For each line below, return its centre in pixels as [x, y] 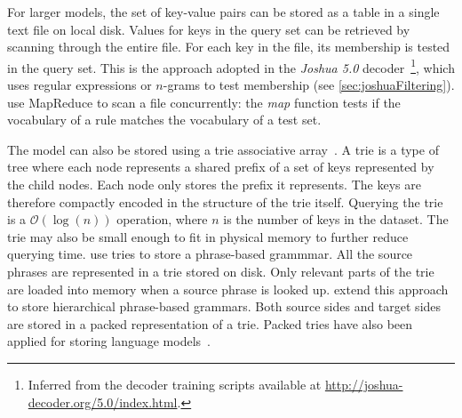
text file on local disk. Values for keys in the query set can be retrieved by [209, 29]
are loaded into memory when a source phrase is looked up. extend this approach [228, 289]
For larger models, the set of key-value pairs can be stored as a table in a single [223, 12]
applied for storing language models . [109, 341]
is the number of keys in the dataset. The [336, 219]
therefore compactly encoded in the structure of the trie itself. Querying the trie [225, 201]
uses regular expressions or [80, 85]
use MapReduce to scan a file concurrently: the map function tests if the [204, 102]
